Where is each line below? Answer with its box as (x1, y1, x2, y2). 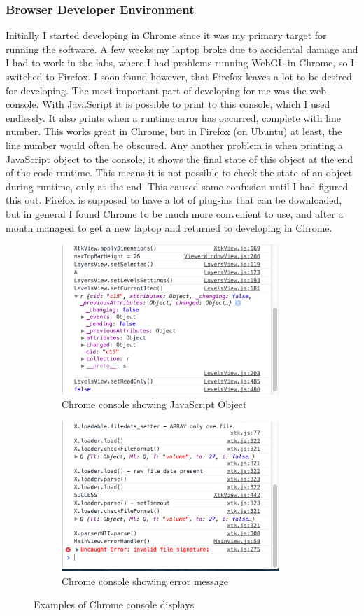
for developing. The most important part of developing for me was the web (6, 83, 327, 97)
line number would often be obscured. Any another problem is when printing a (6, 137, 343, 152)
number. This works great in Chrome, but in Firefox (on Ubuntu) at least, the (6, 124, 342, 139)
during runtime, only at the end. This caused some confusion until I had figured (6, 178, 349, 193)
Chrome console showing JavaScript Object (62, 397, 247, 412)
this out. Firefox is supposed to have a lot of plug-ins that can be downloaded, (6, 192, 342, 207)
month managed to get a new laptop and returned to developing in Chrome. (6, 220, 332, 234)
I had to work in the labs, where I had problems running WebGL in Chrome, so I (6, 55, 355, 70)
